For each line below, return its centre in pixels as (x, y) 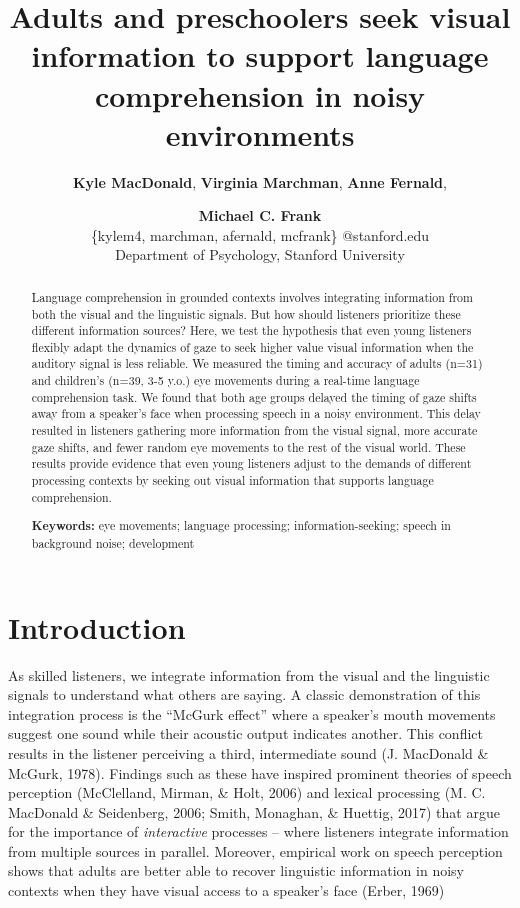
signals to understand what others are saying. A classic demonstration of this (244, 694)
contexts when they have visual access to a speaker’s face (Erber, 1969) (226, 890)
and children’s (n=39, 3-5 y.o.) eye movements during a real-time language (225, 380)
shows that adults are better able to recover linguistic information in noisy (236, 870)
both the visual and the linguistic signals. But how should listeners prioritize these (246, 313)
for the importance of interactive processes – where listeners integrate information (258, 831)
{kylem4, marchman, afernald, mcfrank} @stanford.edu (260, 234)
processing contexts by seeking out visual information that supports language (232, 480)
